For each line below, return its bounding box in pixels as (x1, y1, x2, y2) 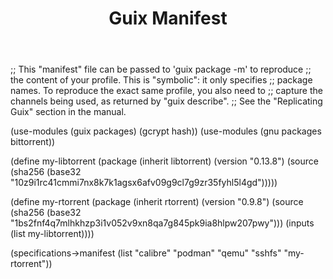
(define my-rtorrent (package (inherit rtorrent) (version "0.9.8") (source (10, 196, 304, 208)
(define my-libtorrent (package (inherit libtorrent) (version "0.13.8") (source (10, 155, 319, 167)
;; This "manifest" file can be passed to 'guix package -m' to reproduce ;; (10, 63, 312, 76)
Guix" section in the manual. (10, 106, 127, 118)
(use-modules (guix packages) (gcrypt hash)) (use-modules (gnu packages (10, 125, 322, 137)
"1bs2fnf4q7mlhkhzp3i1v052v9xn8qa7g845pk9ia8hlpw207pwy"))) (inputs (10, 217, 315, 229)
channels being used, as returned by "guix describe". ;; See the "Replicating (10, 95, 323, 107)
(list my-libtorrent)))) (10, 228, 95, 240)
